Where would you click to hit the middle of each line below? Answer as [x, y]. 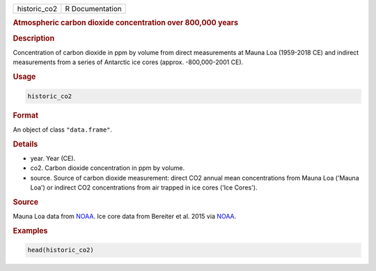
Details [25, 144]
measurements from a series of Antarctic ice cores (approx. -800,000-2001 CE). [128, 62]
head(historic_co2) [61, 250]
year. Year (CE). [53, 158]
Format [25, 115]
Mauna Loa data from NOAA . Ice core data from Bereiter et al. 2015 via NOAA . [125, 217]
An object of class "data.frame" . [63, 130]
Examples [30, 231]
